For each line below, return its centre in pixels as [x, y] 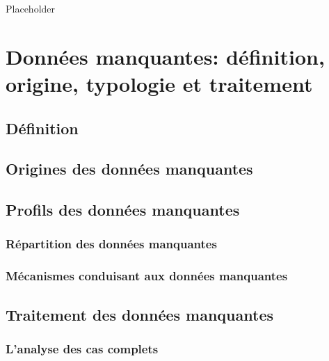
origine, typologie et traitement [159, 83]
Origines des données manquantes [129, 169]
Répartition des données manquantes [111, 244]
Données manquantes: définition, [165, 56]
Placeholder [31, 8]
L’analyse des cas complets [82, 348]
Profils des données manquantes [123, 210]
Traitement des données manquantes [140, 314]
